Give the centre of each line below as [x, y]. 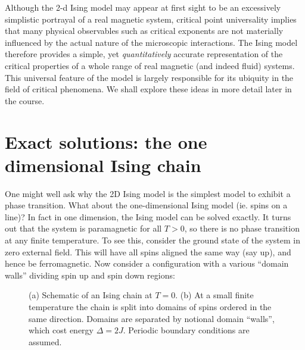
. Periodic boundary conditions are [186, 330]
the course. [25, 100]
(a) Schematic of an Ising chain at [91, 295]
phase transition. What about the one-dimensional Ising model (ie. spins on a [146, 205]
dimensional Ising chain [103, 165]
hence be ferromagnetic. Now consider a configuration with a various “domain [147, 263]
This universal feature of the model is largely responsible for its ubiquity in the [149, 77]
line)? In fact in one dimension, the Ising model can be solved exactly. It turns [148, 216]
